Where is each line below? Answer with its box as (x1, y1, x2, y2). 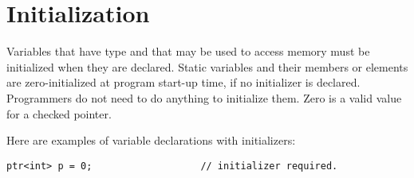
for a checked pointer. (6, 105, 112, 122)
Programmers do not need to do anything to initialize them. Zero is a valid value (6, 89, 402, 106)
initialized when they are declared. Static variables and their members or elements (6, 58, 408, 75)
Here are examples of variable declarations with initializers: (6, 132, 296, 149)
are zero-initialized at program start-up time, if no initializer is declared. (6, 74, 361, 91)
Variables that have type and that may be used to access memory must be (6, 43, 370, 60)
